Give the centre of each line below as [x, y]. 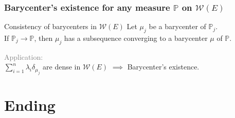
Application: [24, 56]
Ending [30, 105]
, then [43, 38]
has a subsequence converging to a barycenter [136, 38]
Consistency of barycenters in [50, 26]
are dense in [62, 67]
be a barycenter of [177, 26]
